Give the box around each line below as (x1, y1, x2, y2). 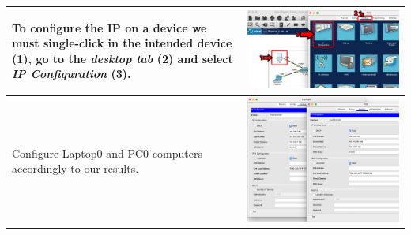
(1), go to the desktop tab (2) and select (12, 50, 233, 66)
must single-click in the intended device (12, 35, 232, 51)
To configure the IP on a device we (12, 19, 207, 35)
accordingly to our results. (12, 160, 139, 177)
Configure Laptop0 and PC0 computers (12, 144, 202, 161)
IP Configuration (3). (12, 65, 131, 82)
